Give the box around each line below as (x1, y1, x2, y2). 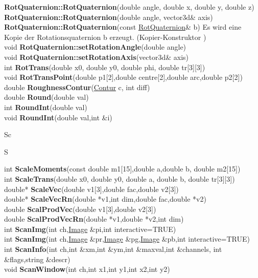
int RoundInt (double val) (4, 101, 87, 112)
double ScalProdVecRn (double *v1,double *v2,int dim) (4, 213, 184, 224)
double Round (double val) (4, 92, 89, 102)
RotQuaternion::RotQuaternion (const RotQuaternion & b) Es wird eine (4, 22, 242, 32)
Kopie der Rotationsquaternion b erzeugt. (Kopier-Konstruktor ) (4, 31, 206, 42)
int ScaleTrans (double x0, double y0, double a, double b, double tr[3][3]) (4, 173, 235, 184)
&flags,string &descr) (4, 253, 71, 264)
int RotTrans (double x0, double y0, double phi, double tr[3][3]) (4, 61, 205, 72)
